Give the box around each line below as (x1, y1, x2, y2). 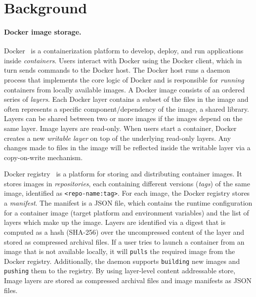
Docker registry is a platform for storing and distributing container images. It (4, 169, 242, 179)
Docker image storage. (4, 26, 82, 37)
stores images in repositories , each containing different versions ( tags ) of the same (4, 178, 250, 188)
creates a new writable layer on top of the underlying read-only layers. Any (4, 132, 231, 143)
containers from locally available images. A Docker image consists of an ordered (4, 84, 245, 94)
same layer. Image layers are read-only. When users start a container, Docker (4, 123, 237, 133)
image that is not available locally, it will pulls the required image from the (4, 246, 235, 256)
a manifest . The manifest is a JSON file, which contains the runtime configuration (4, 198, 253, 208)
